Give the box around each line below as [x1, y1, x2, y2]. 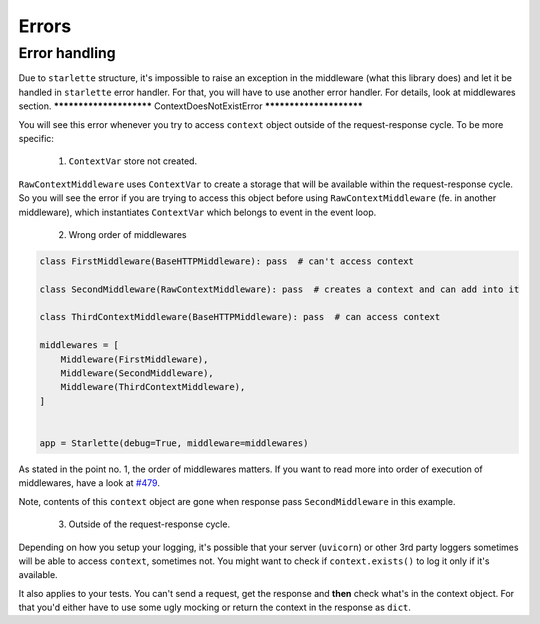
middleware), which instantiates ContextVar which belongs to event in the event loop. [18, 206, 377, 218]
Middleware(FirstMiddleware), [60, 353, 209, 365]
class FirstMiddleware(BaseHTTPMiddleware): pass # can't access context [39, 255, 415, 267]
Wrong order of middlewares [68, 228, 187, 240]
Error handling [18, 44, 116, 62]
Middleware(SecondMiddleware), [60, 368, 214, 379]
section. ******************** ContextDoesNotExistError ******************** [18, 100, 364, 112]
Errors [18, 15, 72, 37]
